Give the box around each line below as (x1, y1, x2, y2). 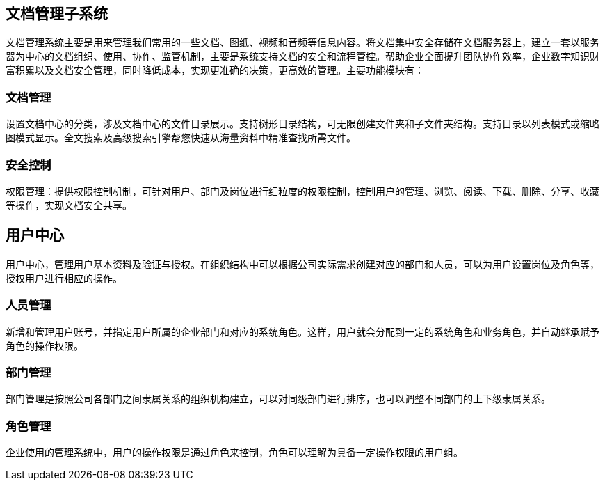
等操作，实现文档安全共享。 (6, 198, 132, 211)
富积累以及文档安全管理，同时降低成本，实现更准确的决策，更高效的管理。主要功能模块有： (6, 64, 424, 77)
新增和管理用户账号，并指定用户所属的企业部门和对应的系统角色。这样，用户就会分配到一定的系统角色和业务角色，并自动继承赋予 (6, 325, 599, 338)
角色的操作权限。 (6, 339, 83, 352)
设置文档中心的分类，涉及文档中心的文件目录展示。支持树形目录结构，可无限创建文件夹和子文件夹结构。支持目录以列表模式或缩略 (6, 118, 599, 130)
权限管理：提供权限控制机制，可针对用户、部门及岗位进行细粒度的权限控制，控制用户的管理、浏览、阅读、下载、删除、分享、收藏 (6, 185, 599, 197)
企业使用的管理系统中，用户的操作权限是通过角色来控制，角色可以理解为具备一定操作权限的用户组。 (6, 446, 463, 459)
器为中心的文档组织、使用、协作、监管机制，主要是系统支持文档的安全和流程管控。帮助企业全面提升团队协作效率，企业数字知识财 (6, 50, 599, 63)
